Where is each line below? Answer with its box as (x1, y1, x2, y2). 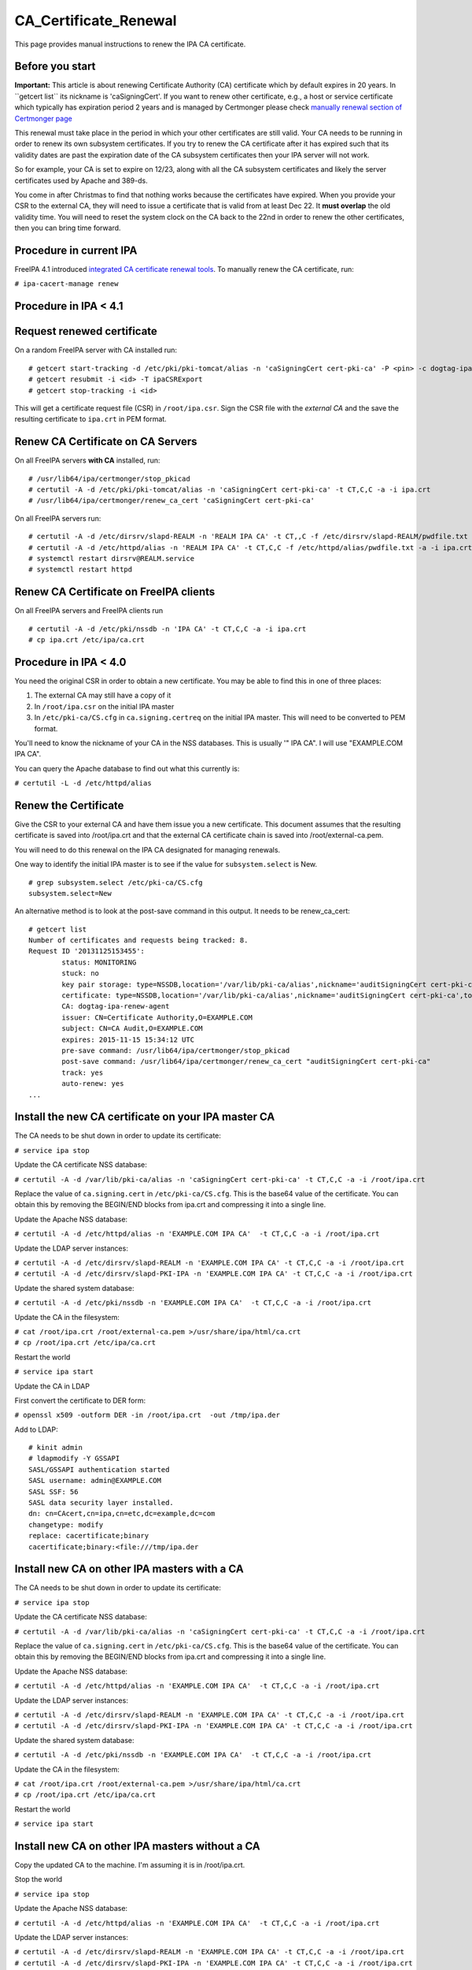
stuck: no (61, 969, 100, 978)
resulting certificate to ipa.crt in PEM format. (14, 414, 167, 424)
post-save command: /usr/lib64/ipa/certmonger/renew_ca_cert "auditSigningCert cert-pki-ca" (61, 1057, 431, 1066)
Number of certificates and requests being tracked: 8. (28, 936, 249, 945)
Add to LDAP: (14, 1425, 58, 1434)
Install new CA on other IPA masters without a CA (14, 1839, 261, 1853)
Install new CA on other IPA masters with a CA (14, 1563, 244, 1576)
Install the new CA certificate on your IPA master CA (14, 1110, 275, 1124)
